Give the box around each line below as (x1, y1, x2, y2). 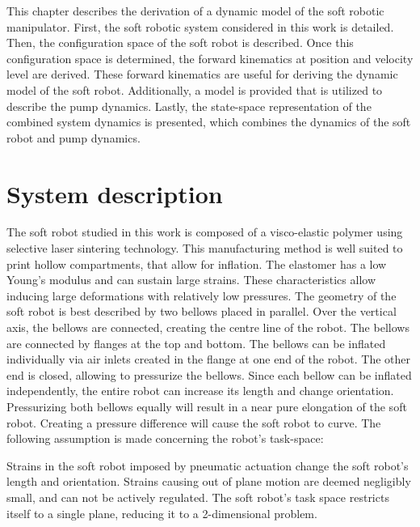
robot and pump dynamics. (6, 129, 141, 146)
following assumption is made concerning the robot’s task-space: (6, 430, 324, 447)
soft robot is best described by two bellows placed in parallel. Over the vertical (6, 303, 397, 320)
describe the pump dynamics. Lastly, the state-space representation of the (6, 97, 372, 114)
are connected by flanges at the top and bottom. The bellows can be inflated (6, 334, 386, 351)
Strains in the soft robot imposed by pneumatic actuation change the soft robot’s (6, 457, 409, 474)
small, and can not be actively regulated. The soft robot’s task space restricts (6, 488, 389, 505)
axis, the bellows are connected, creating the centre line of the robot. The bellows (6, 319, 409, 336)
